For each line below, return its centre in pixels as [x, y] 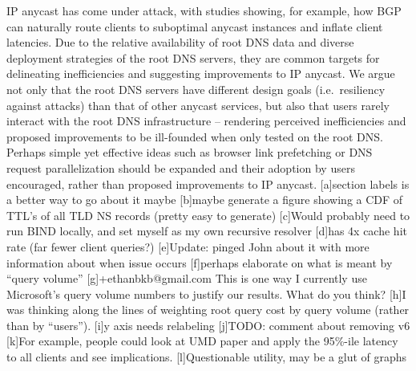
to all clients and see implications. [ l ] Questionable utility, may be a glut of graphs [207, 357]
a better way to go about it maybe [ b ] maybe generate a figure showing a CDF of [205, 200]
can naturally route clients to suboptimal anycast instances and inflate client [195, 26]
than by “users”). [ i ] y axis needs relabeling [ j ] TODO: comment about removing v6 [208, 325]
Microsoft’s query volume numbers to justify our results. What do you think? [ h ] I [206, 294]
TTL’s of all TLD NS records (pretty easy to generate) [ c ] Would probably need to [208, 215]
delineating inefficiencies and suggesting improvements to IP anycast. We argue [201, 73]
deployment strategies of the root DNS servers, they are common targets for [193, 57]
